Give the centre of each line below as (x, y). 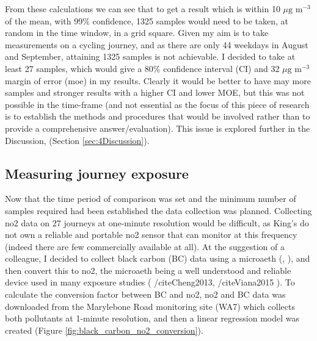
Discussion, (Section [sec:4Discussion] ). (77, 140)
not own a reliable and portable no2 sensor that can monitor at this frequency (151, 235)
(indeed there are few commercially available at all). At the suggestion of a (145, 246)
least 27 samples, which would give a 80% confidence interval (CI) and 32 (142, 68)
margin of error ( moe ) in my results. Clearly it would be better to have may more (158, 80)
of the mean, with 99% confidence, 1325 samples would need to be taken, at (147, 20)
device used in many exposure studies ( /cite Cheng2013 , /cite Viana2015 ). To (150, 282)
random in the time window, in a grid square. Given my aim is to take (137, 33)
